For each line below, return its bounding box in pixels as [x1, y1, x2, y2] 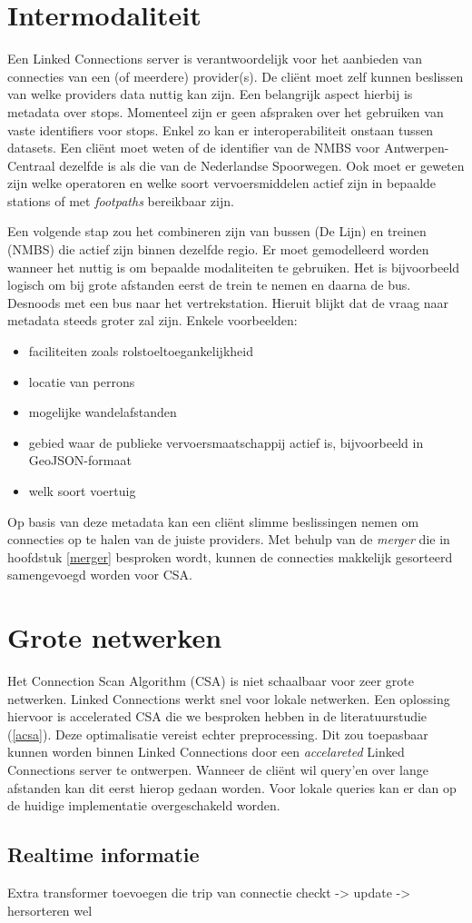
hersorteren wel [7, 900, 93, 919]
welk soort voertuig [28, 481, 136, 500]
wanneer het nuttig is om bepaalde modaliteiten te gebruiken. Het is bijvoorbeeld [7, 257, 460, 276]
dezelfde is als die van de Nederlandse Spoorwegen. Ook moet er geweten [59, 155, 465, 174]
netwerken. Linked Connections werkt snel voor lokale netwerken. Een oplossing [7, 689, 450, 708]
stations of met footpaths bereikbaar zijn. [7, 191, 234, 210]
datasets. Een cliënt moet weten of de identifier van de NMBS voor [7, 138, 380, 157]
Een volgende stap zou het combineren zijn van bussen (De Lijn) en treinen [7, 222, 427, 241]
